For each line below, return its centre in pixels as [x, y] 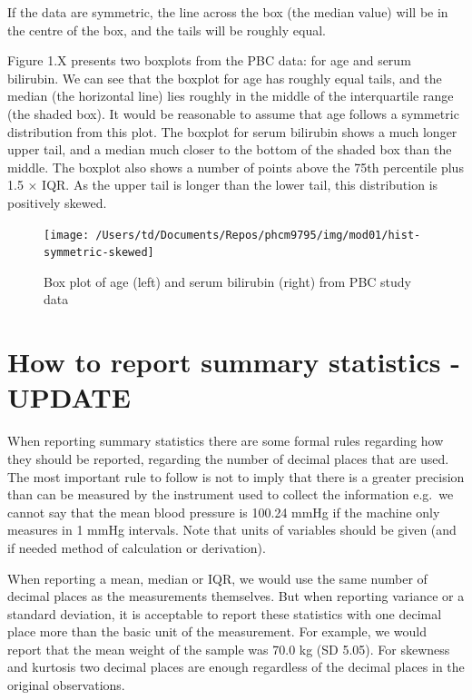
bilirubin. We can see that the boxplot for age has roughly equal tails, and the [225, 78]
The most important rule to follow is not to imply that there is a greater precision [236, 476]
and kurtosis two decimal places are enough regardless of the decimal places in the [236, 667]
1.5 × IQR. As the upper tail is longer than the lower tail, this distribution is [223, 185]
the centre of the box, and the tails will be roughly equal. [167, 30]
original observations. [66, 685]
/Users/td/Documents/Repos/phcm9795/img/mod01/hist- [258, 235]
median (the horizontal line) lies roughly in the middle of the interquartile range [231, 96]
